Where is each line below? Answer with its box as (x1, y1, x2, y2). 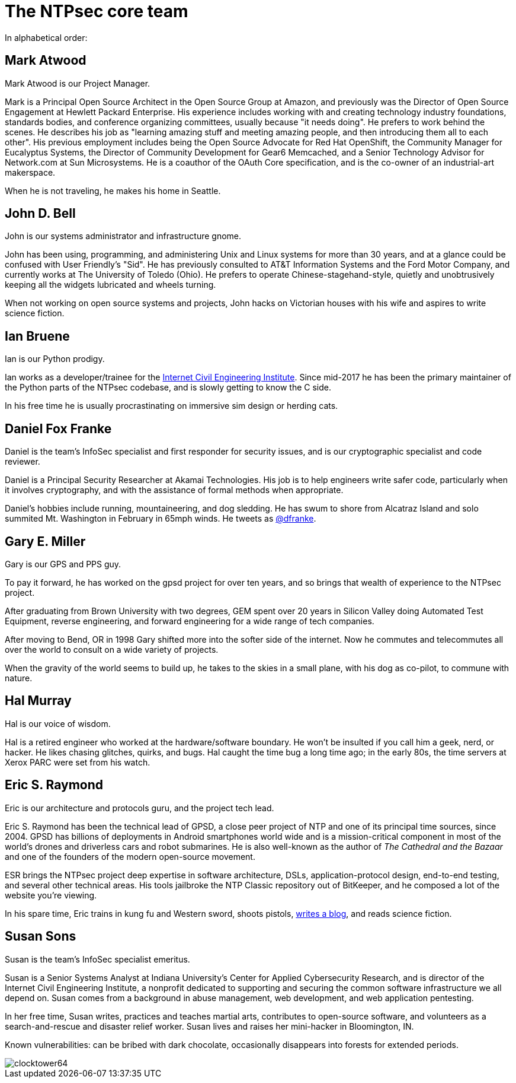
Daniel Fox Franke (5, 421, 112, 436)
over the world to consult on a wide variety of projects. (5, 644, 219, 655)
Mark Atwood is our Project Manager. (5, 78, 150, 88)
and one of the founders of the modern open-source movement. (5, 851, 255, 862)
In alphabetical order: (5, 32, 88, 43)
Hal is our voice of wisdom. (5, 718, 111, 729)
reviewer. (5, 456, 40, 467)
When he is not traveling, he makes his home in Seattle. (5, 185, 221, 196)
